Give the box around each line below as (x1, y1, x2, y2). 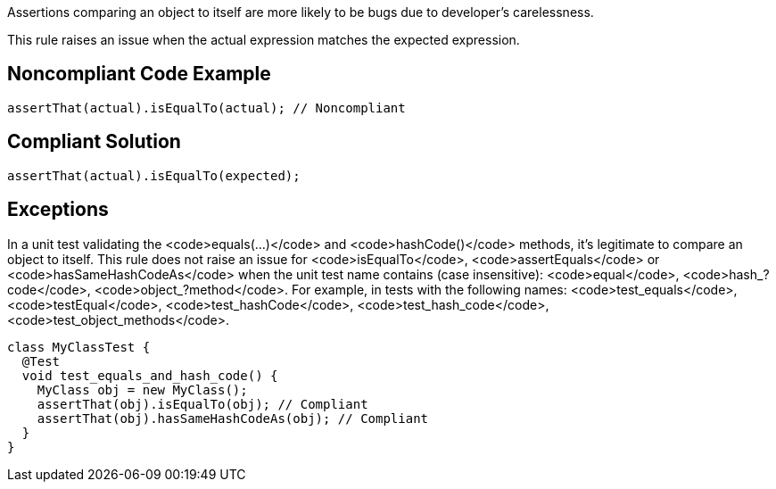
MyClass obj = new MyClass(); (37, 382, 248, 397)
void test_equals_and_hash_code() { (21, 368, 278, 383)
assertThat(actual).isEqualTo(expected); (7, 168, 301, 183)
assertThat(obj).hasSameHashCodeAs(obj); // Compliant (37, 410, 429, 426)
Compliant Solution (7, 130, 181, 153)
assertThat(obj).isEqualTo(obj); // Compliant (37, 396, 368, 411)
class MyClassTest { (7, 339, 151, 354)
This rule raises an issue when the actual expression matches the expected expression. (7, 32, 520, 47)
